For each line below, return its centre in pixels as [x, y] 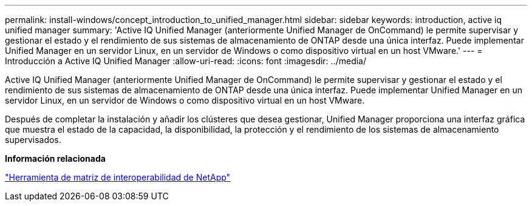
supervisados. [33, 140]
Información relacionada [55, 158]
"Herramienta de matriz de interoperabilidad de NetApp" [118, 177]
